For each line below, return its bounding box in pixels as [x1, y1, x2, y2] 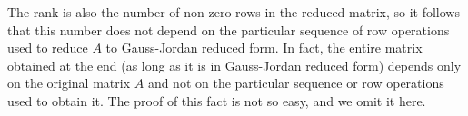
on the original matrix [7, 73, 131, 92]
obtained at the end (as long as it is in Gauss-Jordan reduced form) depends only [7, 55, 462, 74]
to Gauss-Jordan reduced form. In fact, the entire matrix [105, 38, 423, 57]
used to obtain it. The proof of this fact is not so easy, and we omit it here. [7, 91, 426, 110]
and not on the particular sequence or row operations [147, 73, 444, 92]
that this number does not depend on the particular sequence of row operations [7, 20, 450, 39]
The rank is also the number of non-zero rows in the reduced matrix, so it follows [7, 3, 460, 21]
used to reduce [7, 38, 88, 57]
